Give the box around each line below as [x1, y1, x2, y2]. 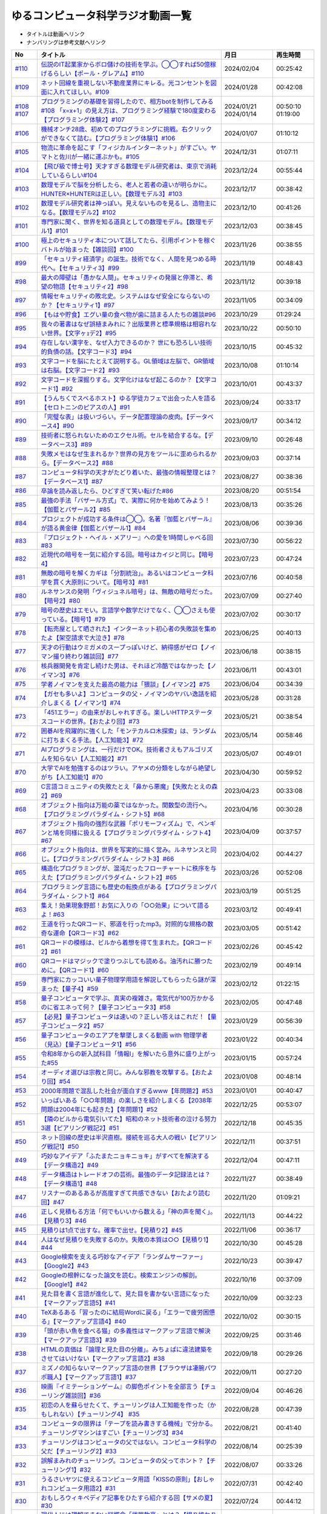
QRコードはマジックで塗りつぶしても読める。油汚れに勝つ [41, 957, 207, 965]
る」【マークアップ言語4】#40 [41, 1317, 127, 1326]
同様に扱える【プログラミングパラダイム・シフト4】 [65, 828, 214, 837]
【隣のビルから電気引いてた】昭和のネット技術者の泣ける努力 [41, 1115, 217, 1123]
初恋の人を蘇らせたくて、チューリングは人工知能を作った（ [41, 1401, 210, 1409]
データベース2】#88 [56, 459, 114, 468]
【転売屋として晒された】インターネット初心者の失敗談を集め [41, 624, 217, 633]
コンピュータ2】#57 [47, 1022, 104, 1030]
